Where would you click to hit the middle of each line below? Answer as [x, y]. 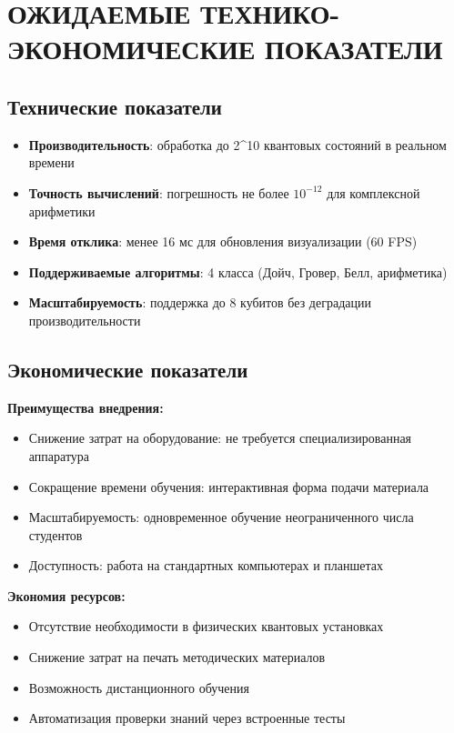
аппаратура [59, 455]
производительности [85, 320]
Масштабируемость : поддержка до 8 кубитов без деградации [200, 302]
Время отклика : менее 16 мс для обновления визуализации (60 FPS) [223, 241]
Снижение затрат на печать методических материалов [177, 657]
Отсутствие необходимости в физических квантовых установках [206, 626]
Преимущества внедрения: [86, 407]
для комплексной [373, 192]
